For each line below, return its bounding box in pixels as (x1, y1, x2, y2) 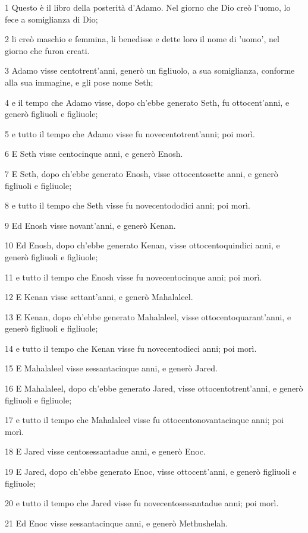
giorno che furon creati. (5, 44, 90, 56)
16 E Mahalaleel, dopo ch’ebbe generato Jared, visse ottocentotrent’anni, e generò (5, 382, 303, 395)
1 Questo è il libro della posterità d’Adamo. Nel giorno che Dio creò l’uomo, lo (5, 1, 291, 13)
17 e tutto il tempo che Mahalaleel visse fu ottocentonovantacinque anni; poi (5, 414, 284, 426)
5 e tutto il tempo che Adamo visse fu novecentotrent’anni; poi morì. (5, 127, 255, 140)
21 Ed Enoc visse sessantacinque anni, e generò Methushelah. (5, 516, 228, 529)
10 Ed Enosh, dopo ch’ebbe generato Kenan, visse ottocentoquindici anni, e (5, 239, 280, 251)
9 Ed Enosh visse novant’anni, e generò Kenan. (5, 219, 176, 231)
